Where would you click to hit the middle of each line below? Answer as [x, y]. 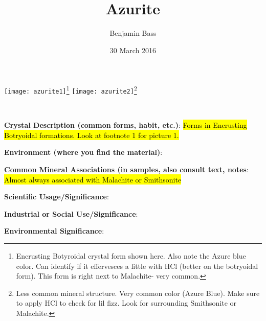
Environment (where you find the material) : [83, 152]
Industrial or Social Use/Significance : [71, 213]
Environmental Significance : [54, 231]
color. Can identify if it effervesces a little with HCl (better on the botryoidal [137, 266]
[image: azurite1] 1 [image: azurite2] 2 [71, 89]
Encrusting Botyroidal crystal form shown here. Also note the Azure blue [131, 255]
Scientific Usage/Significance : [57, 197]
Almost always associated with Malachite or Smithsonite [93, 179]
